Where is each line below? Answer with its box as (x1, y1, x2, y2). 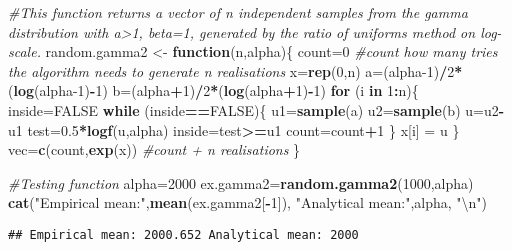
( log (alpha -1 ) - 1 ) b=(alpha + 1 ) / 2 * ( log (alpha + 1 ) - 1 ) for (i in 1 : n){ (8, 80, 419, 101)
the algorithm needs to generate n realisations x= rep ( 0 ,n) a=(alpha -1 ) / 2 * (8, 60, 463, 81)
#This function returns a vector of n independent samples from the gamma (8, 2, 468, 22)
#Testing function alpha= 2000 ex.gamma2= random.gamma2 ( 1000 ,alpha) (8, 172, 474, 193)
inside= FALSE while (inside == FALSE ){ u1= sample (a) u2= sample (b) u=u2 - (8, 99, 505, 120)
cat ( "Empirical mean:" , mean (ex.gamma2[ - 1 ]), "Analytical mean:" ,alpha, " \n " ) (8, 192, 488, 213)
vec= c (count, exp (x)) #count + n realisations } (8, 139, 301, 160)
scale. (8, 41, 41, 62)
